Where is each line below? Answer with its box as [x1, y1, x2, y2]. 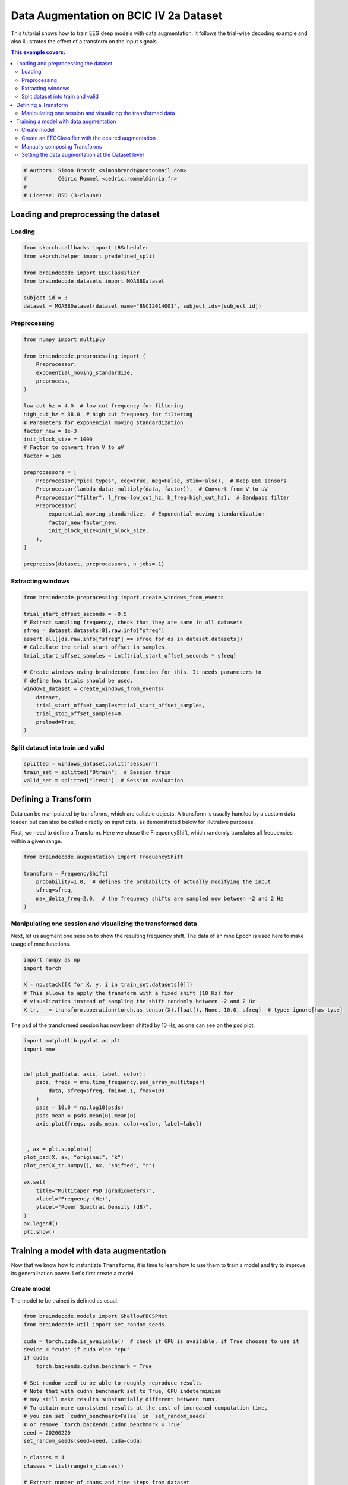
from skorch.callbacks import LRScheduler [23, 244, 149, 251]
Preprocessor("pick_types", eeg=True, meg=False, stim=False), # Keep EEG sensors [36, 477, 287, 484]
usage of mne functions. [11, 940, 71, 947]
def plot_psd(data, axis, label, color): [23, 1071, 146, 1078]
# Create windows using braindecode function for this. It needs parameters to [23, 669, 262, 675]
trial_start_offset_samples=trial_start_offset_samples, [36, 702, 205, 709]
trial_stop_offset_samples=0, [36, 710, 124, 717]
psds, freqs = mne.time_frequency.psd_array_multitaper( [36, 1079, 205, 1086]
